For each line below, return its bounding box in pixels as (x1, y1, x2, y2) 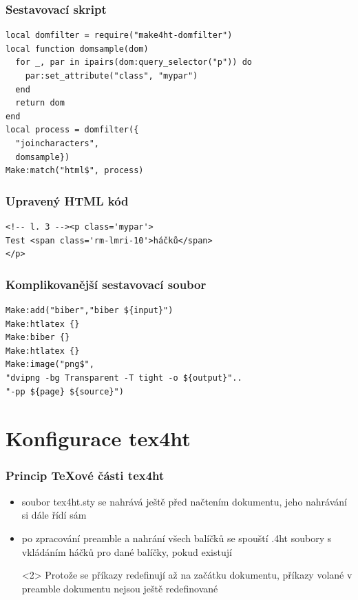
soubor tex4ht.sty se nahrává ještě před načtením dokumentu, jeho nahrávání (21, 494, 348, 508)
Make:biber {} (6, 332, 70, 343)
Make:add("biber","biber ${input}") (6, 305, 173, 315)
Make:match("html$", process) (6, 166, 144, 176)
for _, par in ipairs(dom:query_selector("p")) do (15, 57, 252, 68)
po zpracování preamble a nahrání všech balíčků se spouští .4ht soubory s (21, 530, 332, 545)
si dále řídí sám (21, 508, 87, 522)
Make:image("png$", (6, 359, 94, 370)
